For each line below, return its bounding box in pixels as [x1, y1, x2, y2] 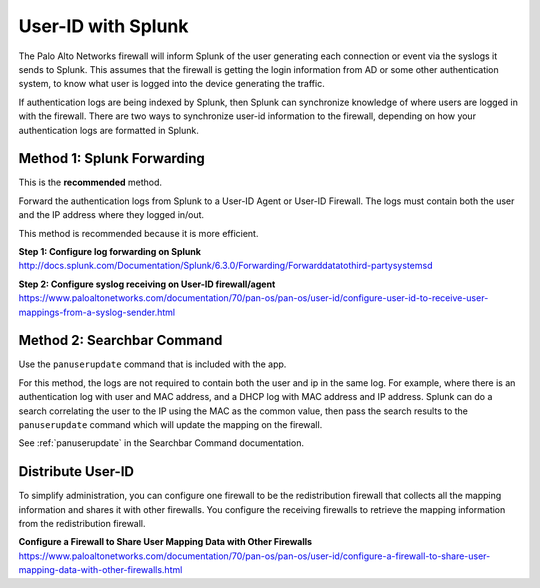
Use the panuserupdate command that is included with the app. [18, 358, 287, 370]
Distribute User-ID [18, 463, 135, 480]
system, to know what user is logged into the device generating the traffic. [18, 78, 325, 90]
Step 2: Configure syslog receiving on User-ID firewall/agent [18, 278, 276, 290]
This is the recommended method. [18, 176, 163, 189]
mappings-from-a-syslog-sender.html [18, 306, 175, 318]
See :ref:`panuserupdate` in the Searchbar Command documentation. [18, 437, 305, 449]
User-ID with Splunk [18, 15, 189, 37]
